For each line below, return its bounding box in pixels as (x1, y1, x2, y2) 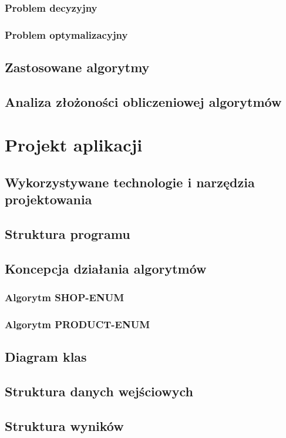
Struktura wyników (5, 417, 124, 434)
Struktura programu (5, 225, 130, 243)
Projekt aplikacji (5, 133, 143, 157)
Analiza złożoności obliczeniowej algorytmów (5, 92, 282, 110)
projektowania (5, 190, 92, 208)
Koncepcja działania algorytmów (5, 259, 207, 277)
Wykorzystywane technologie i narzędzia (5, 173, 255, 191)
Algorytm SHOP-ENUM (5, 290, 125, 305)
